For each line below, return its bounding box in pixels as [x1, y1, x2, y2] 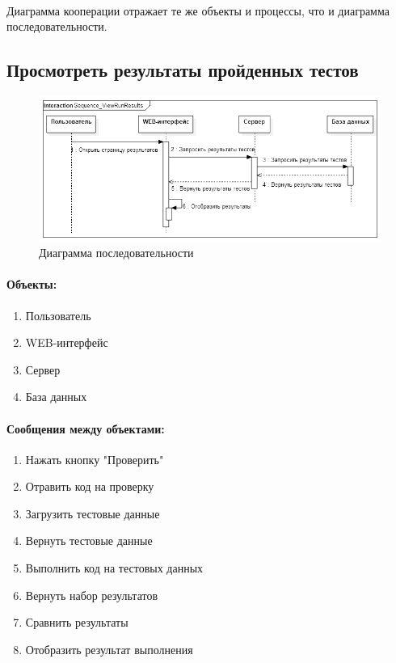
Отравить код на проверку [25, 478, 154, 495]
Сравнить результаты [25, 614, 128, 631]
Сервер [25, 361, 61, 378]
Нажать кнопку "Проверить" [25, 450, 164, 467]
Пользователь [25, 306, 91, 323]
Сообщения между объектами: [6, 420, 165, 437]
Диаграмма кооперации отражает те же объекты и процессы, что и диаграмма [6, 2, 390, 19]
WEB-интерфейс [25, 334, 108, 351]
